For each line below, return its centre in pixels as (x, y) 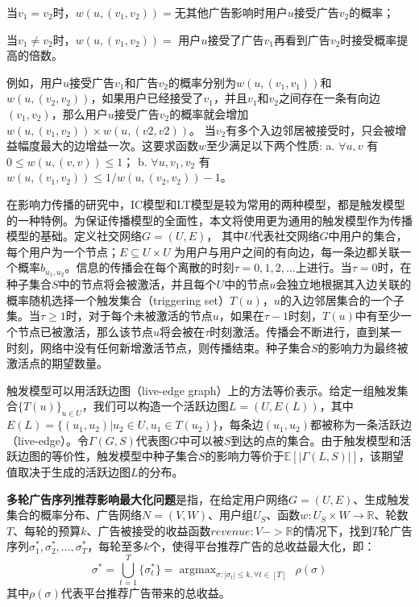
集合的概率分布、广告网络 (74, 515)
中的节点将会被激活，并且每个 (137, 284)
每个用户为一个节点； (63, 251)
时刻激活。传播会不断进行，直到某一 (306, 331)
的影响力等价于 (245, 456)
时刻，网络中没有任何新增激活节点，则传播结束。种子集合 (159, 347)
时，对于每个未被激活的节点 (139, 316)
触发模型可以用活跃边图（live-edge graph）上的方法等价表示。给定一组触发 (202, 390)
